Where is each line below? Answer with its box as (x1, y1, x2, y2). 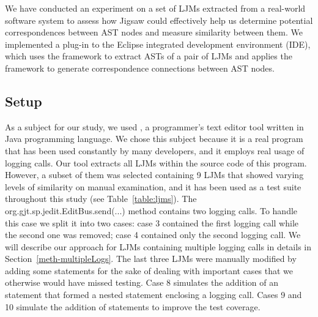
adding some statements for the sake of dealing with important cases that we (5, 264, 294, 277)
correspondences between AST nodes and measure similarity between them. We (5, 26, 303, 39)
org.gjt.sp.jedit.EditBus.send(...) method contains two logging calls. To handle (5, 204, 298, 217)
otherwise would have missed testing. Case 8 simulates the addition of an (5, 276, 278, 289)
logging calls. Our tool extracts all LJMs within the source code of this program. (5, 156, 307, 169)
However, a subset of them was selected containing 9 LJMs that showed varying (5, 168, 304, 181)
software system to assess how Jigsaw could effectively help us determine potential (5, 13, 313, 26)
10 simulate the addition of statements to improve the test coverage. (5, 300, 261, 313)
